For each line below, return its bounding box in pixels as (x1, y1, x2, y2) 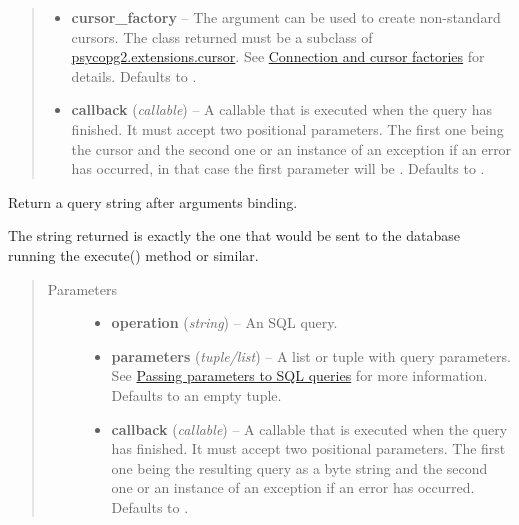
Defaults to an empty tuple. (111, 384, 282, 405)
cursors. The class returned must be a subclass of (71, 26, 373, 47)
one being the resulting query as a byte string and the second (111, 457, 488, 478)
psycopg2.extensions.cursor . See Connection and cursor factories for (71, 46, 485, 67)
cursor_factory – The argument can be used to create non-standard (71, 7, 501, 27)
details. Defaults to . (71, 65, 197, 86)
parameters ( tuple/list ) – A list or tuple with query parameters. (111, 345, 511, 366)
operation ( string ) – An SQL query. (111, 312, 338, 333)
